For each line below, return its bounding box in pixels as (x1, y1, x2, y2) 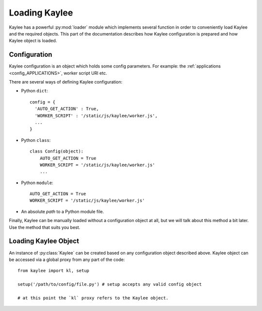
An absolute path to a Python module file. (21, 208, 104, 214)
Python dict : (21, 88, 49, 94)
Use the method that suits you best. (9, 224, 81, 230)
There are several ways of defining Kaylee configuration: (9, 79, 123, 85)
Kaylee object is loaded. (9, 38, 57, 44)
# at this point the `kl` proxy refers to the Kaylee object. (17, 295, 169, 301)
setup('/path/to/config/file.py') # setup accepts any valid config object (17, 282, 202, 287)
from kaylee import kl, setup (17, 268, 90, 274)
